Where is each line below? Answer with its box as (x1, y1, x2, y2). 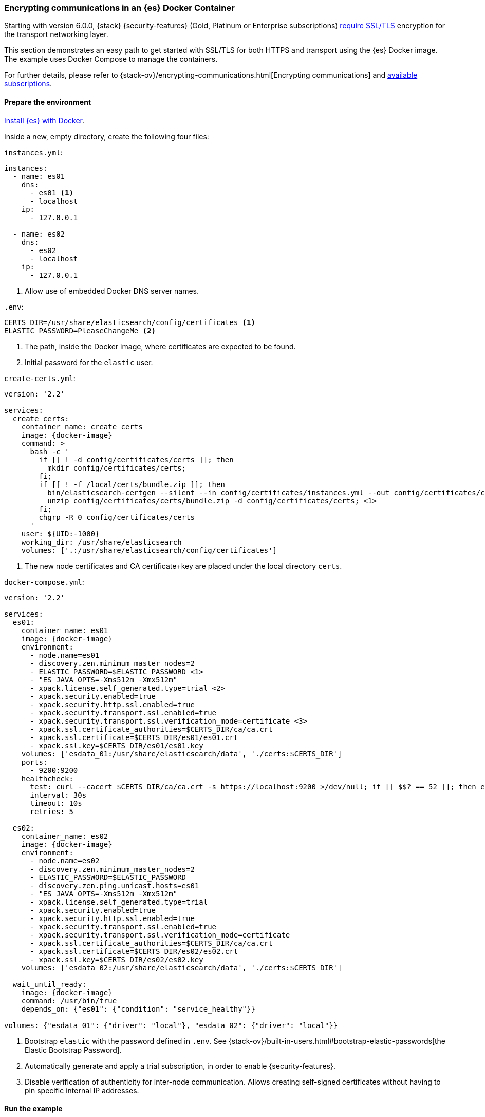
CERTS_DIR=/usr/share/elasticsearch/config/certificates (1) (4, 318, 255, 327)
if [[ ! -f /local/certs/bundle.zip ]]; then (39, 480, 225, 489)
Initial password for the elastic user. (25, 357, 153, 367)
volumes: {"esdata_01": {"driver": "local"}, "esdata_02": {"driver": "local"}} (4, 1021, 338, 1030)
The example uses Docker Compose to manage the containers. (4, 55, 218, 64)
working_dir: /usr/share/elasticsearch (21, 537, 182, 546)
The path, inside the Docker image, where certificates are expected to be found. (25, 341, 296, 351)
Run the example (4, 1104, 63, 1113)
